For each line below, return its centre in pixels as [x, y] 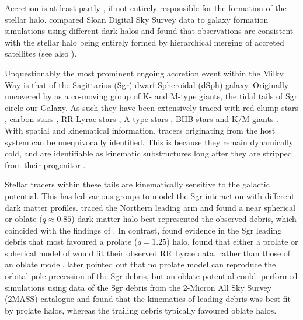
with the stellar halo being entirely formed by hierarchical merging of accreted [144, 42]
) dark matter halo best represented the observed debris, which [184, 219]
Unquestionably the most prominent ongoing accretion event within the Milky [144, 73]
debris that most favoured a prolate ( [71, 241]
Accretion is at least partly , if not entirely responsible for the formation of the [146, 8]
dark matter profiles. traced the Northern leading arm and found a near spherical [150, 207]
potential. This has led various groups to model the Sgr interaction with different [150, 195]
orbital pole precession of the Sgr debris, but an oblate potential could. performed [151, 276]
